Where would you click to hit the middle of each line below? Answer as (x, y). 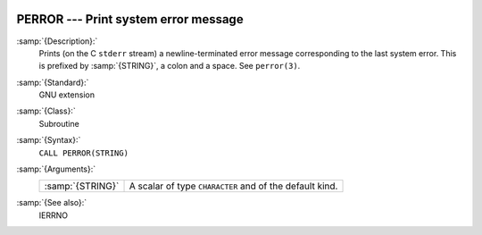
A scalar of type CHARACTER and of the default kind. (233, 186)
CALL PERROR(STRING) (84, 153)
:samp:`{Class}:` (46, 111)
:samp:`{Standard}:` (53, 82)
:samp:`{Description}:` (57, 41)
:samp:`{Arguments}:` (56, 169)
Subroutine (59, 123)
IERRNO (54, 215)
